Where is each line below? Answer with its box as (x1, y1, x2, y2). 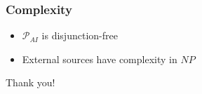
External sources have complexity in (22, 51, 177, 66)
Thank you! (6, 75, 55, 90)
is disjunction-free (41, 28, 118, 43)
